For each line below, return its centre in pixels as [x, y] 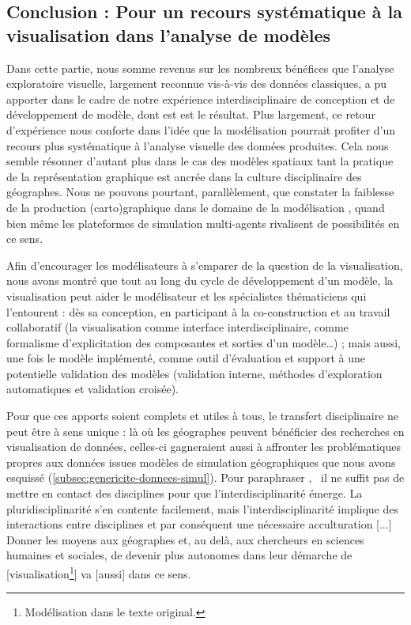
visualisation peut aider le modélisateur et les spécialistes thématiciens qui [187, 295]
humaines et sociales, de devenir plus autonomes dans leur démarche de [179, 555]
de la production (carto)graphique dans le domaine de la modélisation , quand [196, 207]
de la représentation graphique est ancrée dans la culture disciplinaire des [184, 176]
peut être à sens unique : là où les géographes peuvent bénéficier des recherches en [205, 431]
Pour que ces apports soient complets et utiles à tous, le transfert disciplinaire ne [203, 416]
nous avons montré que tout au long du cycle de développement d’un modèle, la [200, 280]
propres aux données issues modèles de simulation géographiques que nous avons [201, 462]
